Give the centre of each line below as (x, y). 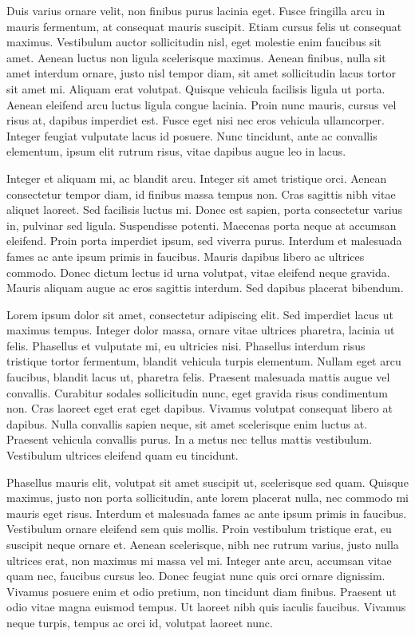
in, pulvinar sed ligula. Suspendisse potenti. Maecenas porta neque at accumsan (202, 225)
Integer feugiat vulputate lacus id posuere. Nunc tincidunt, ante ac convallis (192, 135)
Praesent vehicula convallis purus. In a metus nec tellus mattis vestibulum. (190, 439)
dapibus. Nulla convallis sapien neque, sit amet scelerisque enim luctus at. (187, 423)
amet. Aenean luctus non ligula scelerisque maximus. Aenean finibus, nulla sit (196, 57)
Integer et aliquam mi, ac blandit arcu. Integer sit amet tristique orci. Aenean (197, 178)
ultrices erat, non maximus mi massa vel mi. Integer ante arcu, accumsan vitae (199, 560)
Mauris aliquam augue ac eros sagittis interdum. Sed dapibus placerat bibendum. (205, 288)
